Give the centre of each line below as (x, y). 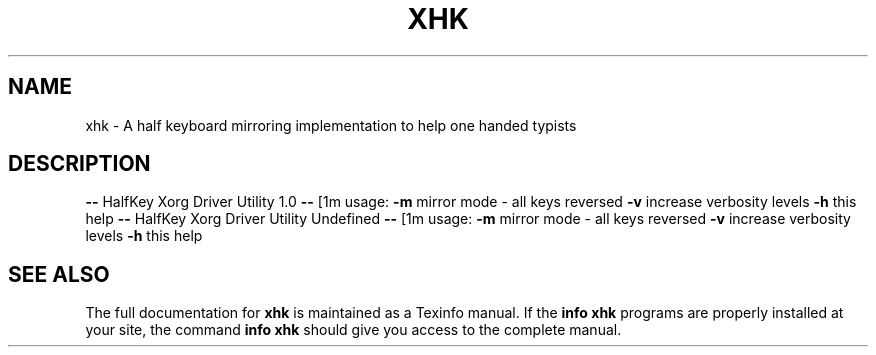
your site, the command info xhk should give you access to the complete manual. (353, 330)
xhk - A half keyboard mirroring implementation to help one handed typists (331, 125)
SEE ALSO (59, 274)
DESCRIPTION (79, 164)
